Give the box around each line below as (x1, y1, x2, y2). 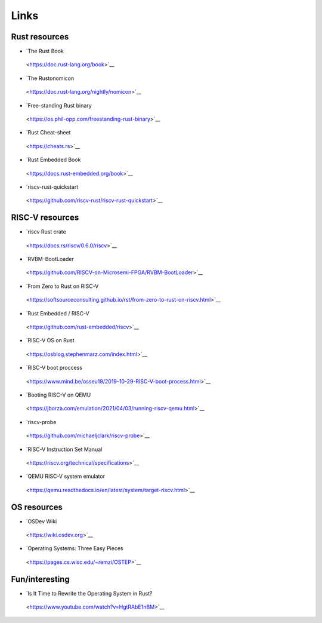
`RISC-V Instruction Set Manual (26, 446, 103, 453)
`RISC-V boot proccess (26, 364, 83, 372)
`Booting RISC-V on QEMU (26, 391, 91, 398)
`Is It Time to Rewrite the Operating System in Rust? (26, 590, 153, 597)
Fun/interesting (11, 574, 70, 584)
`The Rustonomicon (26, 75, 75, 82)
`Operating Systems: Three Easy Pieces (26, 545, 123, 552)
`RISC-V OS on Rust (26, 337, 75, 344)
